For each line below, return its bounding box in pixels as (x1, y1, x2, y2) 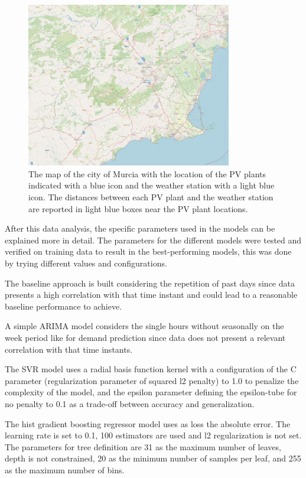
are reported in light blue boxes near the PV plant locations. (28, 202, 248, 214)
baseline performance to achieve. (5, 300, 122, 312)
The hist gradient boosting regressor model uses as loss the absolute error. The (5, 417, 291, 430)
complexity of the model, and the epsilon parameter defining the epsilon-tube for (5, 386, 297, 398)
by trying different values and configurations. (5, 257, 167, 269)
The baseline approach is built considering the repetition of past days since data (5, 277, 295, 289)
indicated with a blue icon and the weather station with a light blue (28, 179, 275, 191)
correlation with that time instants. (5, 343, 133, 355)
